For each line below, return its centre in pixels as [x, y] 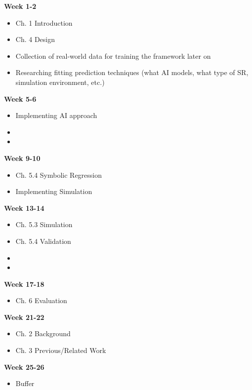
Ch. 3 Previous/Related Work [61, 350]
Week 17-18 [24, 284]
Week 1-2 [20, 6]
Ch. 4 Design [35, 39]
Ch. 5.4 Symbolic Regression [59, 175]
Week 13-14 [24, 208]
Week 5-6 [20, 98]
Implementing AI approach [56, 115]
